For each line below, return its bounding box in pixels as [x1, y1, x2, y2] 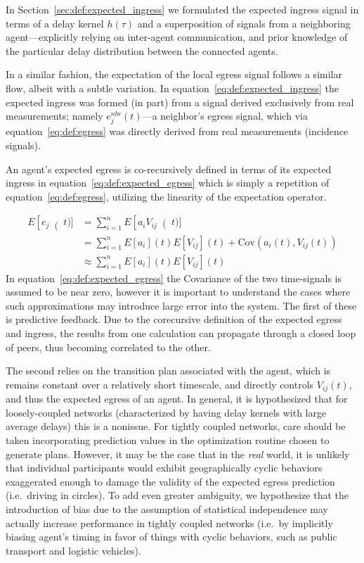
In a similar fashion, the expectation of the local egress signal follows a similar [6, 67, 342, 82]
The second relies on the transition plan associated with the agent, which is [6, 363, 331, 378]
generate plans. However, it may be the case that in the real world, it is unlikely [6, 446, 350, 461]
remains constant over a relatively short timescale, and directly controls [6, 377, 314, 391]
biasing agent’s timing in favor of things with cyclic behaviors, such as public [6, 529, 337, 544]
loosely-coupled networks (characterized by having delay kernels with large [6, 405, 327, 419]
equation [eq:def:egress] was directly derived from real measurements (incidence [6, 124, 349, 139]
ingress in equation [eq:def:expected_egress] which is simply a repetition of [6, 175, 330, 190]
